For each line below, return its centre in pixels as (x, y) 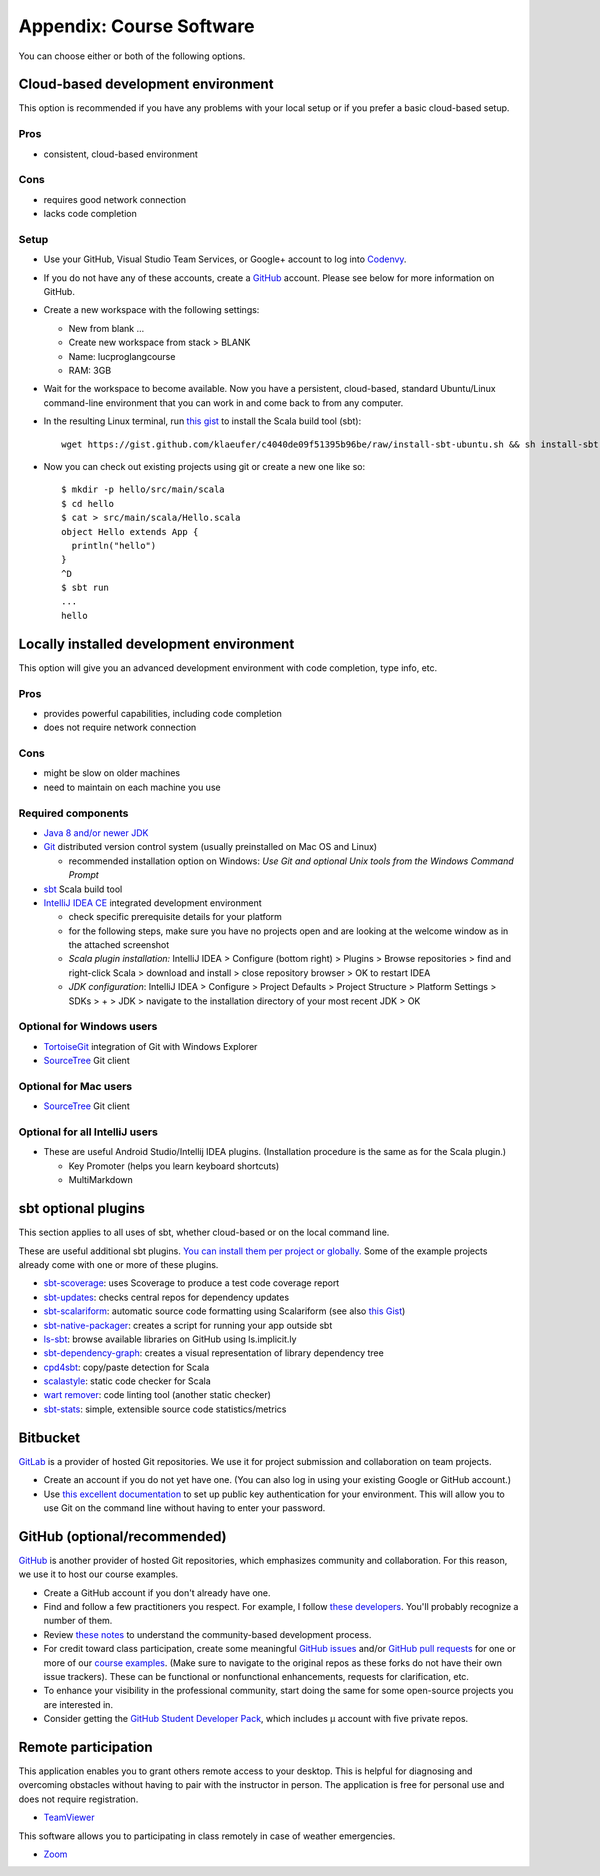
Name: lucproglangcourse (122, 356)
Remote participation (86, 1746)
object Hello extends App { (130, 531)
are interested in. (78, 1704)
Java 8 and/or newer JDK (96, 832)
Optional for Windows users (88, 1027)
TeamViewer (69, 1817)
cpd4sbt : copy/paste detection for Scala (126, 1367)
